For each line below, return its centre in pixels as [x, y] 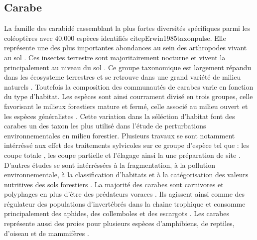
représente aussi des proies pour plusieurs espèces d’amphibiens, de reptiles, [119, 223]
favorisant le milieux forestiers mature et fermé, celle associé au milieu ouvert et [126, 106]
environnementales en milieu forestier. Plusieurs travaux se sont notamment [120, 135]
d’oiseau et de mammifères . [47, 233]
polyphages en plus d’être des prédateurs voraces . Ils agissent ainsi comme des [125, 194]
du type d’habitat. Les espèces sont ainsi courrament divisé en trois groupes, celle [128, 96]
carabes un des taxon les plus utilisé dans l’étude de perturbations [105, 126]
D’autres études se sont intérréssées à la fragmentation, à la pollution [110, 165]
